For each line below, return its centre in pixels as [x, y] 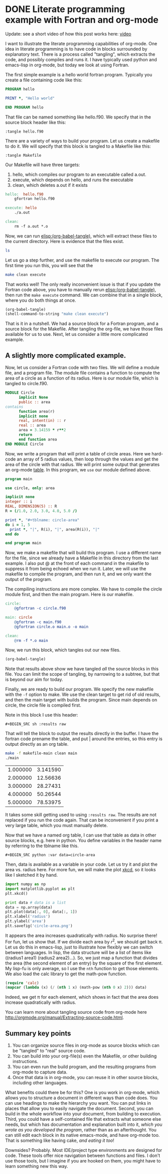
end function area [38, 439]
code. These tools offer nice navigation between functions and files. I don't [83, 1155]
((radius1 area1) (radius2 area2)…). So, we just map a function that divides [81, 958]
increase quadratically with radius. [41, 1002]
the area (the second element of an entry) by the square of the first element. [84, 963]
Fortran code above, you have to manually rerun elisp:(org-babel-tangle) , [81, 289]
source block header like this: [36, 122]
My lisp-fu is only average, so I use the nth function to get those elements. [82, 968]
